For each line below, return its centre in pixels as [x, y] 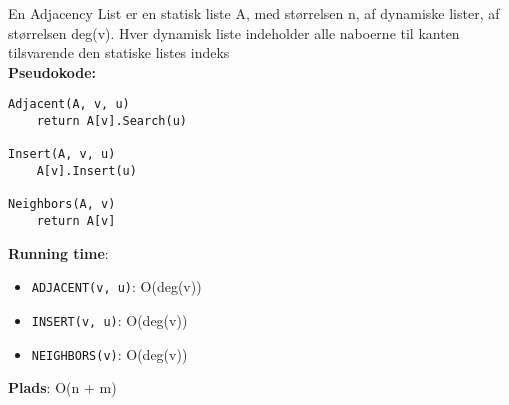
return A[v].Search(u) [111, 121]
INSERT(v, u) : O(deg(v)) [109, 319]
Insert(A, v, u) [62, 154]
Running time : [58, 252]
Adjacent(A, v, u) [69, 104]
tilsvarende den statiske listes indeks [119, 52]
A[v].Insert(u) [86, 171]
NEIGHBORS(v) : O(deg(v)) [109, 353]
